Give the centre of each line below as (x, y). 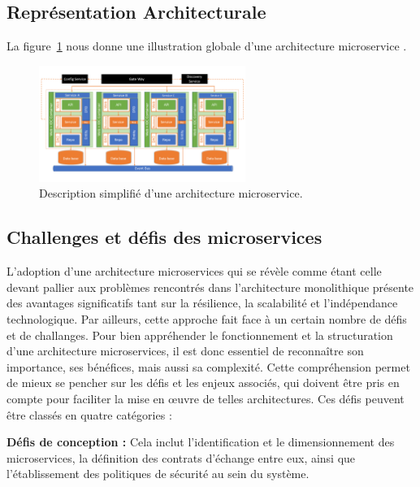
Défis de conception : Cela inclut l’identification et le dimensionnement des (201, 442)
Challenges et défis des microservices (165, 237)
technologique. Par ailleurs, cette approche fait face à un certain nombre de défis (207, 319)
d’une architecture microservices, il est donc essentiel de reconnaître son (185, 351)
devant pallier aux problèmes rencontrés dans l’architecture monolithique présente (210, 287)
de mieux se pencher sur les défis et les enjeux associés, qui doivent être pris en (203, 383)
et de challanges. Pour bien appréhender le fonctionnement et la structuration (200, 335)
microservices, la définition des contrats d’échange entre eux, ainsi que (181, 457)
